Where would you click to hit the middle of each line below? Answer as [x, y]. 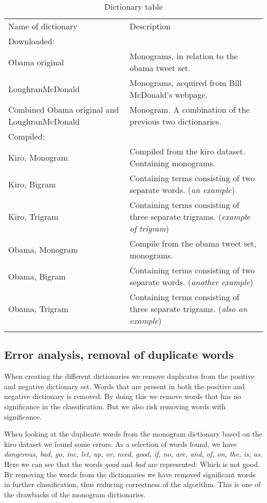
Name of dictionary [43, 26]
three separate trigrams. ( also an [188, 309]
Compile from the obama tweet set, [193, 243]
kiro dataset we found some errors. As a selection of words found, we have [120, 444]
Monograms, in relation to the [184, 56]
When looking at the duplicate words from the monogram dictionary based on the [133, 434]
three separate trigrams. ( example [190, 216]
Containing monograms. [173, 163]
